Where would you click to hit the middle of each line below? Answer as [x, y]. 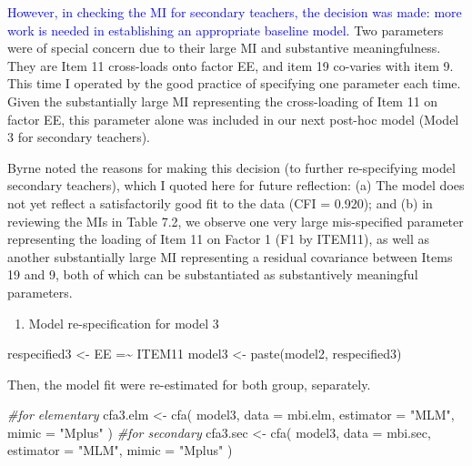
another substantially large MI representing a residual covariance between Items [230, 256]
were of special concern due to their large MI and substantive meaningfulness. [224, 48]
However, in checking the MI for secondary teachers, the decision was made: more [235, 12]
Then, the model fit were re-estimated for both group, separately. [189, 384]
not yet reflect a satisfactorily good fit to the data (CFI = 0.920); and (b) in [220, 203]
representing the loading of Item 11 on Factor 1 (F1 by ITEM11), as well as [219, 239]
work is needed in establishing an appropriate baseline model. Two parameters [226, 30]
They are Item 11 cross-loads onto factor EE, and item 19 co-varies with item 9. [231, 65]
